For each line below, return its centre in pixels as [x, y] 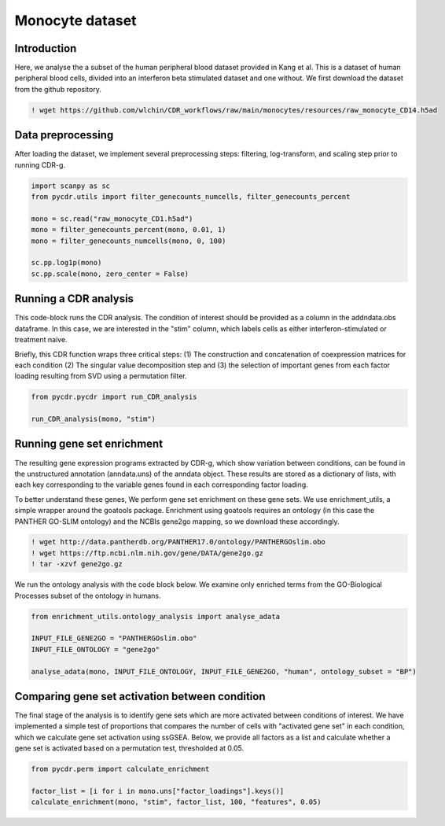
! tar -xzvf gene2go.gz [77, 564]
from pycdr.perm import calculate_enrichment [120, 769]
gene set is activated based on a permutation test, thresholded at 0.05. [129, 748]
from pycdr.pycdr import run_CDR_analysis [114, 397]
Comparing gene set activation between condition [140, 696]
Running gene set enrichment [89, 444]
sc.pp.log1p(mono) [66, 263]
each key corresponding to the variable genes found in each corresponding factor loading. [161, 485]
